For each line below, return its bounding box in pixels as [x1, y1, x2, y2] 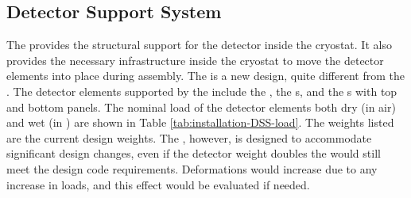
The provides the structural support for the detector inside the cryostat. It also [6, 36, 392, 53]
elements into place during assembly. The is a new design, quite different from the [6, 67, 405, 84]
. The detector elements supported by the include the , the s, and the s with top [6, 82, 397, 99]
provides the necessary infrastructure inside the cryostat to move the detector [6, 51, 384, 68]
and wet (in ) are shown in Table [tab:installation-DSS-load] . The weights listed [6, 114, 394, 131]
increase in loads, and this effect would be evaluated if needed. [6, 176, 310, 192]
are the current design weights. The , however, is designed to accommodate [6, 129, 372, 146]
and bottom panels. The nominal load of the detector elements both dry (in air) [6, 98, 396, 115]
